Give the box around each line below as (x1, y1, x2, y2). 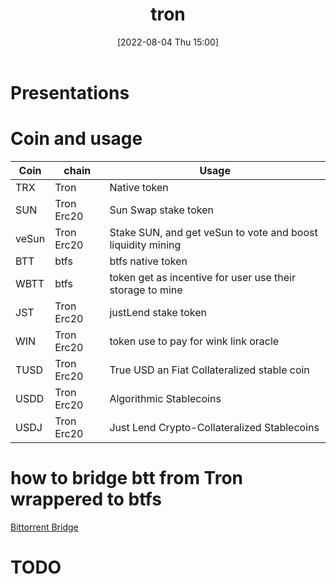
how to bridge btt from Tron (10, 467, 243, 490)
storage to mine (109, 283, 183, 297)
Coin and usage (10, 128, 143, 150)
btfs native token (109, 254, 188, 268)
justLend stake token (109, 305, 207, 319)
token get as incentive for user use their (109, 270, 296, 284)
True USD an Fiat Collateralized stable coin (109, 363, 310, 377)
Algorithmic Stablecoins (109, 391, 222, 405)
